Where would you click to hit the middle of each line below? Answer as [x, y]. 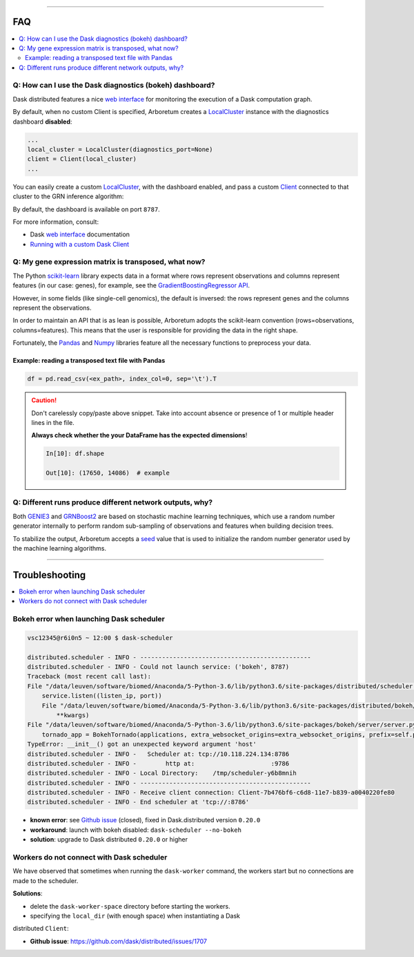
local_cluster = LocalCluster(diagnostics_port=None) [120, 149]
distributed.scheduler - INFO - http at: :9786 [158, 763]
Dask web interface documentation [80, 234]
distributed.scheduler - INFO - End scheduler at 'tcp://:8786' [138, 802]
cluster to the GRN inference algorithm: [68, 196]
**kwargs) [73, 715]
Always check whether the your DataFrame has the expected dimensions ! [139, 435]
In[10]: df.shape [75, 454]
